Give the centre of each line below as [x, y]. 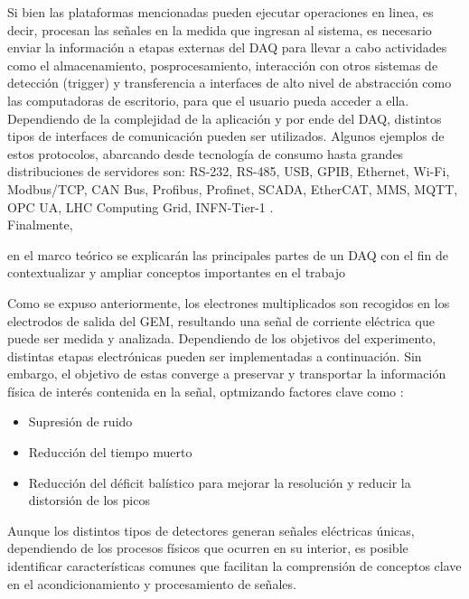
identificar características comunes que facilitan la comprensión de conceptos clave [234, 566]
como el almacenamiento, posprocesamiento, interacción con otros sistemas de [223, 65]
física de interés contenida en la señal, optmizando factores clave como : [206, 391]
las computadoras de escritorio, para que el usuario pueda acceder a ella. [208, 100]
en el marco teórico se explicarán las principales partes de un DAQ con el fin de [228, 254]
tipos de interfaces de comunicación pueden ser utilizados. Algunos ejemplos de [226, 136]
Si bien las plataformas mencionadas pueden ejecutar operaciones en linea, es [220, 12]
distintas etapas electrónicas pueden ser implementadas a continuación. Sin [215, 356]
